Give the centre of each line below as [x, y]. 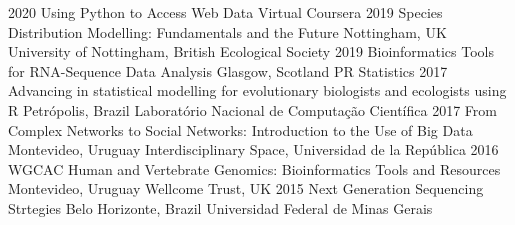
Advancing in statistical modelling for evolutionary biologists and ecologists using [257, 90]
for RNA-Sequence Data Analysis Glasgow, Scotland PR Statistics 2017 [228, 70]
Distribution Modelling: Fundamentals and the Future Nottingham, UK [227, 31]
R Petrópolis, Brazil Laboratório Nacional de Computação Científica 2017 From [252, 109]
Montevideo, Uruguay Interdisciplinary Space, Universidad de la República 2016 [253, 149]
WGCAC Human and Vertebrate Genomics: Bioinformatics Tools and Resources [254, 168]
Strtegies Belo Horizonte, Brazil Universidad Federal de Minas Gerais [220, 207]
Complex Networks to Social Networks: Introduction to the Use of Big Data [240, 129]
